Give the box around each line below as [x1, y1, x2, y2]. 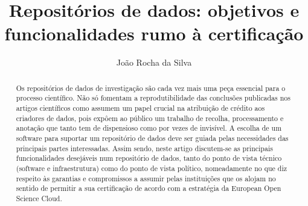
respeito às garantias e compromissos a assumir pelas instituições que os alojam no [16, 173, 276, 183]
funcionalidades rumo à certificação [4, 21, 304, 46]
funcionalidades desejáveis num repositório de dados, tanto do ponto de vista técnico [16, 153, 282, 163]
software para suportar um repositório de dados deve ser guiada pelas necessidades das [16, 133, 289, 143]
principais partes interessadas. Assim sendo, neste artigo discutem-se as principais [16, 143, 273, 153]
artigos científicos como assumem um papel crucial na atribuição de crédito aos [16, 103, 265, 113]
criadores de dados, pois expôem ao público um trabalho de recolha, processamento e [16, 113, 284, 123]
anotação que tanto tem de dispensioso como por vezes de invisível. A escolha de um [16, 123, 282, 133]
